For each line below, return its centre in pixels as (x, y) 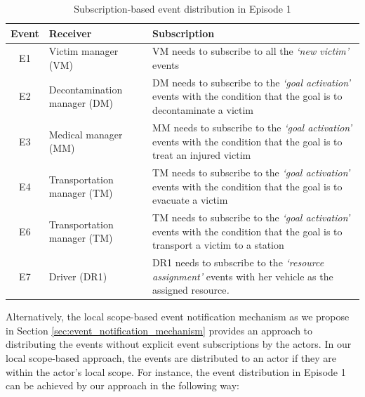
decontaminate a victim (203, 110)
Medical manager (86, 134)
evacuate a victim (190, 200)
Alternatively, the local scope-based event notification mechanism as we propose (178, 317)
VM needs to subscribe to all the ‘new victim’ (251, 51)
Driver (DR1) (78, 276)
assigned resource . (191, 290)
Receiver (70, 33)
